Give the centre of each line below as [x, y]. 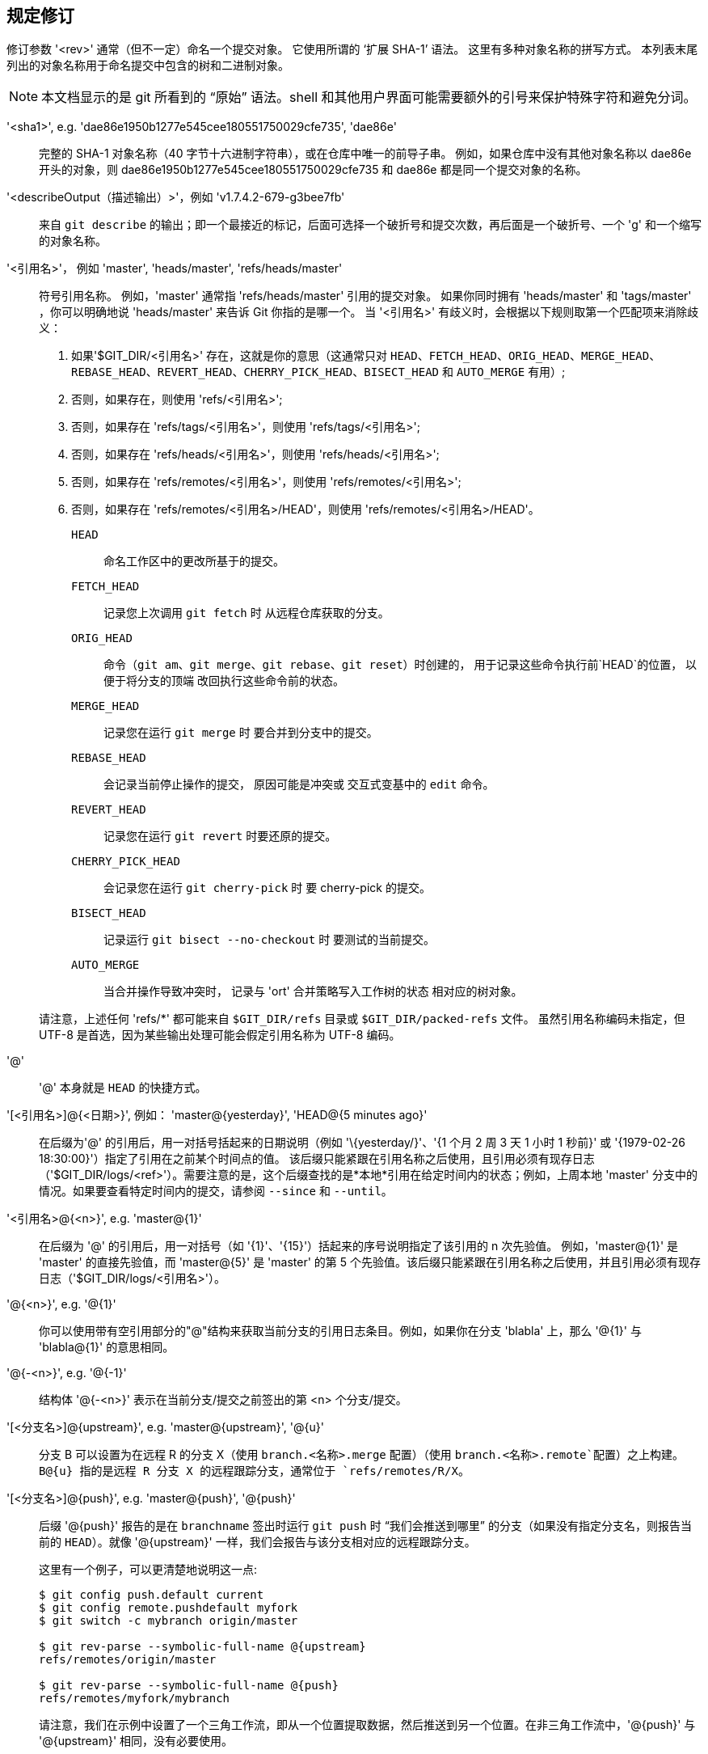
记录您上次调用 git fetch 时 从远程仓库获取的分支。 [247, 613]
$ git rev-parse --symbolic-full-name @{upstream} [202, 1647]
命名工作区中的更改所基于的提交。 [194, 561]
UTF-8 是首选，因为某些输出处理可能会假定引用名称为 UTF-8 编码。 [220, 1035]
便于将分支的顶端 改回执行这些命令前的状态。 [224, 681]
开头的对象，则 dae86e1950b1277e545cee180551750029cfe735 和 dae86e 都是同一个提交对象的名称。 [313, 170]
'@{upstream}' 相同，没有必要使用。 [136, 1741]
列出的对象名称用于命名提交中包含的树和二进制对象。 [148, 66]
